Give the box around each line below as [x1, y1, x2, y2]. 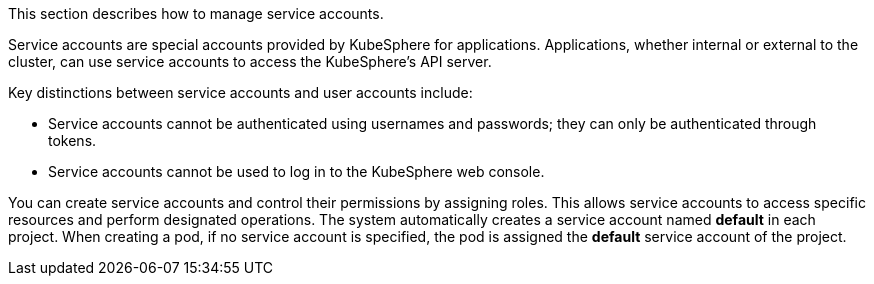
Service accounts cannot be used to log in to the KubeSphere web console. [48, 163, 545, 180]
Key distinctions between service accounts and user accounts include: [8, 84, 473, 101]
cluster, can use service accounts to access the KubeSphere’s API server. [8, 53, 492, 70]
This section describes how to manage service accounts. [8, 5, 384, 22]
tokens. [48, 132, 97, 149]
